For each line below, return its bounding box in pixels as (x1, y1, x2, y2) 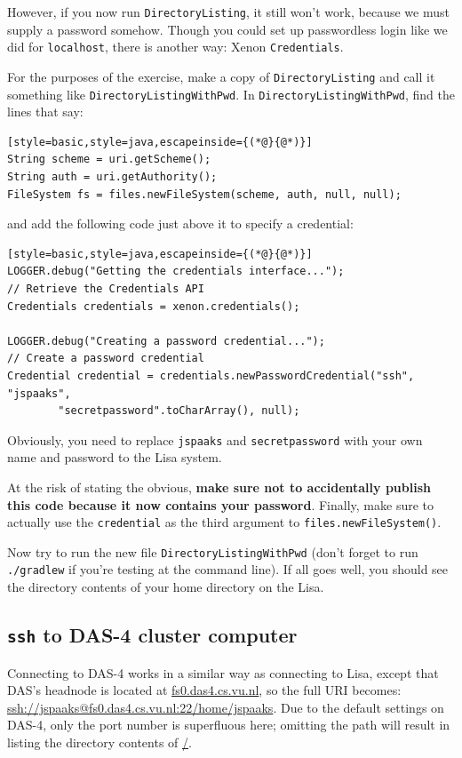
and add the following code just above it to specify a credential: (7, 214, 354, 233)
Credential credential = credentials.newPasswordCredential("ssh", (7, 369, 415, 382)
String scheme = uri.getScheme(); (7, 153, 211, 166)
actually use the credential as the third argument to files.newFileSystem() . (7, 513, 442, 531)
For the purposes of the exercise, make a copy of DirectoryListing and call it (7, 67, 435, 85)
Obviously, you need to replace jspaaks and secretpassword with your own (7, 430, 423, 449)
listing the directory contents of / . (7, 732, 192, 751)
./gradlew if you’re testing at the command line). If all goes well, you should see (7, 560, 449, 578)
